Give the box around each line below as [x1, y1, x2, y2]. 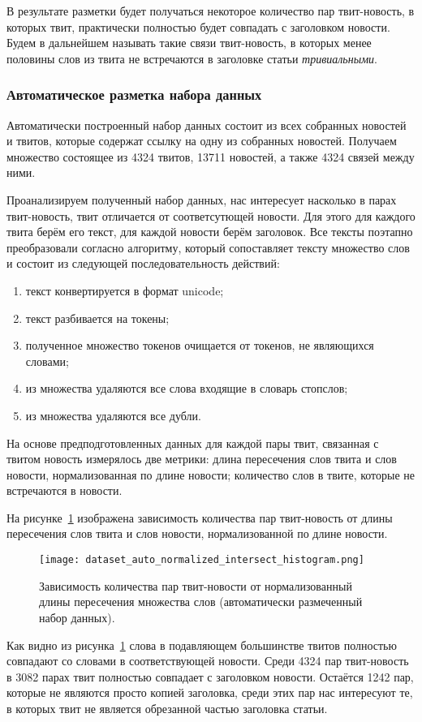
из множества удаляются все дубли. [25, 406, 201, 423]
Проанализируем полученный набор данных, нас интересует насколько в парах [6, 191, 397, 208]
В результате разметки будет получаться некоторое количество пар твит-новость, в [6, 2, 415, 19]
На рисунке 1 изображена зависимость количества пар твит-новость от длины [6, 509, 393, 526]
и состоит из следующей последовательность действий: [6, 255, 280, 272]
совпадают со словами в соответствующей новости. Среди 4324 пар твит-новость [6, 652, 409, 669]
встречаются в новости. [6, 482, 123, 499]
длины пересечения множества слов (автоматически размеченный [39, 593, 363, 610]
